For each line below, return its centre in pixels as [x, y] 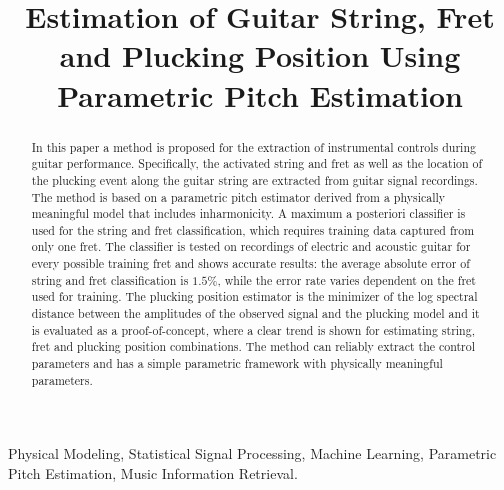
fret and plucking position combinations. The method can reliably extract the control [253, 346]
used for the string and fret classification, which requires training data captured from [253, 229]
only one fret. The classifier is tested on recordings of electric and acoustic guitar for [251, 246]
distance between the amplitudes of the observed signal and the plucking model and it [255, 313]
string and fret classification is [110, 279]
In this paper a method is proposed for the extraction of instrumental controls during [253, 146]
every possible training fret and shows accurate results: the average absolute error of [250, 263]
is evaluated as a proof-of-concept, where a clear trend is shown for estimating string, [253, 329]
